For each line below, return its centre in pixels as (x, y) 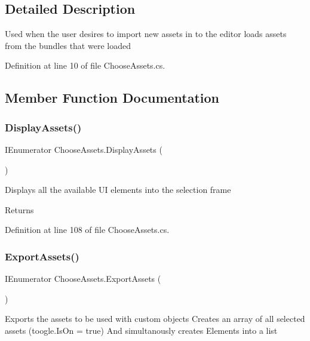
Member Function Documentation (112, 98)
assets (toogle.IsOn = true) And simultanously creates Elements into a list (141, 330)
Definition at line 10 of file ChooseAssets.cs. (85, 65)
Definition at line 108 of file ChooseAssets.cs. (87, 230)
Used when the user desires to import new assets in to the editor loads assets (146, 34)
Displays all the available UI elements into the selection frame (118, 190)
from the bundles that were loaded (68, 45)
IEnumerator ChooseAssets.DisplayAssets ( (84, 149)
